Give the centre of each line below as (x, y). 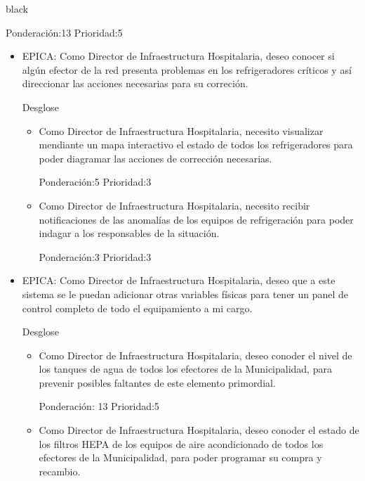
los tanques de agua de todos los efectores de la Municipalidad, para (185, 369)
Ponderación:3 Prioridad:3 (95, 256)
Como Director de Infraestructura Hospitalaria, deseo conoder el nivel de (195, 355)
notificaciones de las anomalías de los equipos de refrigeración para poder (196, 219)
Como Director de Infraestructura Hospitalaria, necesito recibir (174, 205)
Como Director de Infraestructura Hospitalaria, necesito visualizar (181, 130)
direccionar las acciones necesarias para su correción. (135, 83)
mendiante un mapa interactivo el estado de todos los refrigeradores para (196, 145)
